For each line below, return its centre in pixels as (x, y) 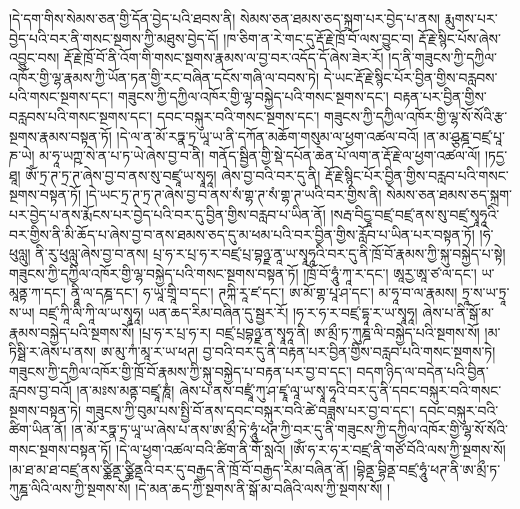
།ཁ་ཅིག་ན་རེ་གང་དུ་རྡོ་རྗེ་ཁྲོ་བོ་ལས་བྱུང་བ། (318, 37)
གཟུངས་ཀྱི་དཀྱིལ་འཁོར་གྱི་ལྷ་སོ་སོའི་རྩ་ (416, 115)
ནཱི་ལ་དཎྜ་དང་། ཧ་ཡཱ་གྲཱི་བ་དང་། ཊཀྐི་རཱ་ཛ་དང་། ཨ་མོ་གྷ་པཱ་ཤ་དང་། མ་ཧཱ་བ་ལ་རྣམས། (264, 292)
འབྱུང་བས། (34, 57)
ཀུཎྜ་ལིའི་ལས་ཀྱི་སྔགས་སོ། (70, 488)
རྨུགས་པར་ (471, 18)
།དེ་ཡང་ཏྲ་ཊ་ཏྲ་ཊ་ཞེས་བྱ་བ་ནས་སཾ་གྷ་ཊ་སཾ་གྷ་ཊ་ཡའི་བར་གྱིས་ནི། (233, 194)
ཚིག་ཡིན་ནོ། (38, 429)
